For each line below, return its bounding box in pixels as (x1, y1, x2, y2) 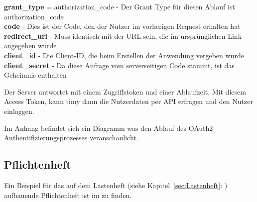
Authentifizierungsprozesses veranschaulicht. (4, 132, 138, 143)
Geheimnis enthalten (4, 70, 67, 80)
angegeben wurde (4, 40, 57, 51)
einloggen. (4, 105, 34, 116)
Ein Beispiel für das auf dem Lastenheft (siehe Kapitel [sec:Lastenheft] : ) (4, 180, 228, 190)
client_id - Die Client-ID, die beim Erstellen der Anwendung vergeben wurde (4, 50, 244, 60)
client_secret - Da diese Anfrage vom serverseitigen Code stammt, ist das (4, 60, 235, 70)
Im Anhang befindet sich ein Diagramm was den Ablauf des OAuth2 (4, 122, 213, 133)
